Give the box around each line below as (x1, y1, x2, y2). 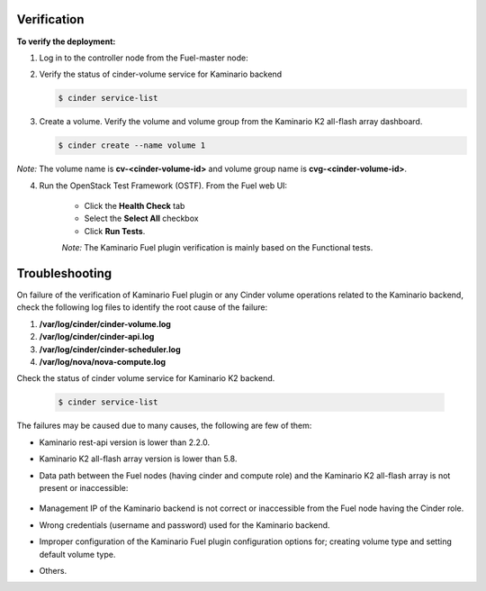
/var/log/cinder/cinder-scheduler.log (39, 343, 181, 355)
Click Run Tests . (84, 225, 146, 236)
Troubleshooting (16, 266, 112, 281)
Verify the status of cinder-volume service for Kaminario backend (39, 68, 283, 80)
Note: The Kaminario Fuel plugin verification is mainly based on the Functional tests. (61, 242, 373, 253)
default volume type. (39, 549, 116, 559)
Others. (39, 565, 67, 576)
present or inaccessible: (39, 482, 129, 493)
